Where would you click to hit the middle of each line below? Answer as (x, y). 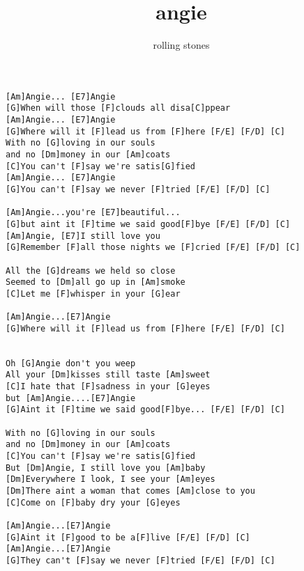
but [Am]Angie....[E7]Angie (71, 398)
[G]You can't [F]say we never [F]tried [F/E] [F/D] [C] (138, 189)
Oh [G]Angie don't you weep (71, 363)
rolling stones (181, 45)
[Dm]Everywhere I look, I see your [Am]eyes (111, 479)
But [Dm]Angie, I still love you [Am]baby (106, 468)
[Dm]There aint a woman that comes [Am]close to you (130, 491)
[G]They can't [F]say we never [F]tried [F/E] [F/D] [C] (140, 560)
